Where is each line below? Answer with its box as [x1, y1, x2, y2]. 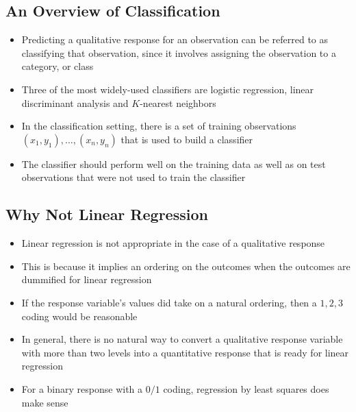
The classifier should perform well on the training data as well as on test [21, 156, 326, 171]
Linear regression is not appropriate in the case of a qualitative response [21, 236, 325, 250]
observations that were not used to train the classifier [21, 170, 246, 184]
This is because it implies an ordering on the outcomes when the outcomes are [21, 258, 351, 273]
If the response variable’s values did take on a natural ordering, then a [21, 295, 317, 309]
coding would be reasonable [21, 308, 138, 323]
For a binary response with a [21, 381, 143, 396]
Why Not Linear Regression [5, 204, 208, 225]
